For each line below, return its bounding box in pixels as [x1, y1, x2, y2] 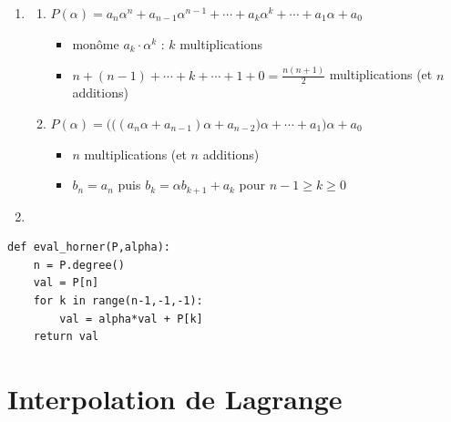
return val [33, 330, 99, 344]
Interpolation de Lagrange [7, 379, 343, 417]
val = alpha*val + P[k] [59, 312, 203, 325]
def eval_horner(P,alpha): [7, 241, 170, 254]
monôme [72, 34, 119, 53]
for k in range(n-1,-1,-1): [33, 293, 203, 307]
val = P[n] [33, 276, 99, 290]
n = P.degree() [33, 258, 125, 272]
